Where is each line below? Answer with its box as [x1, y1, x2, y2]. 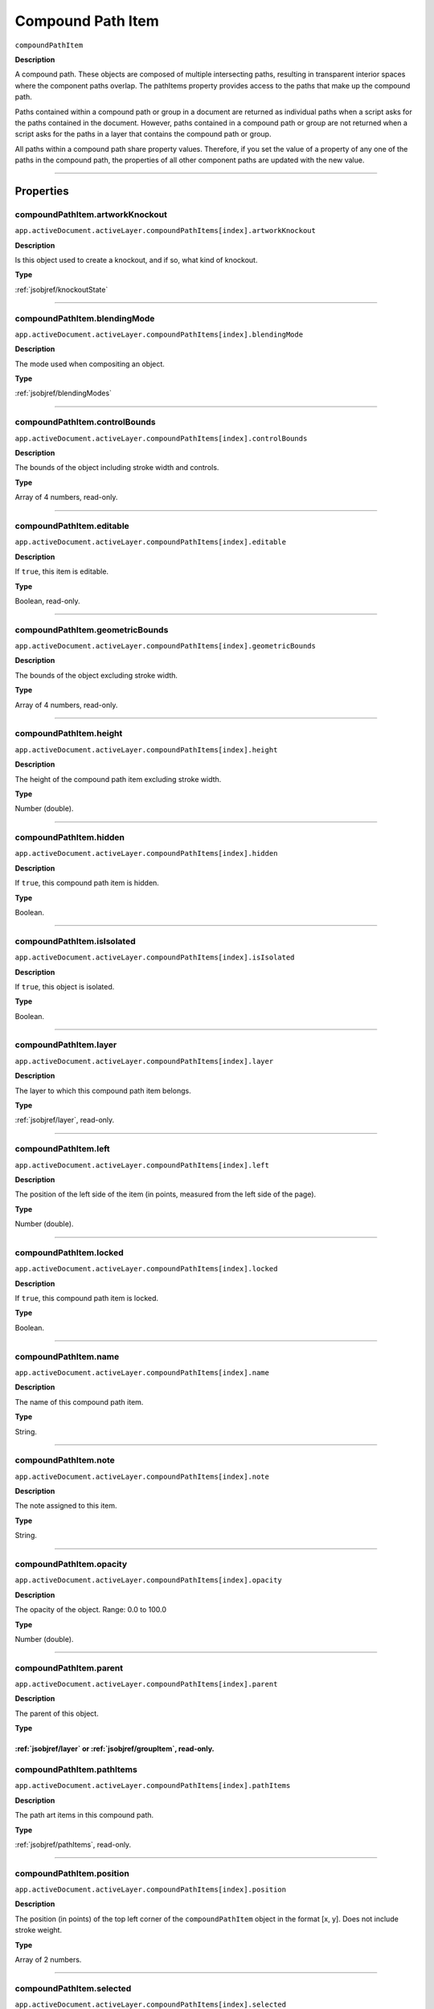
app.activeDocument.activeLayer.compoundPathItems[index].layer [14, 1057, 274, 1066]
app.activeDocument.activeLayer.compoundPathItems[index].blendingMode [14, 329, 304, 339]
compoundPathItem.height [14, 728, 123, 739]
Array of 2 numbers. [14, 1955, 82, 1965]
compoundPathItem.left [14, 1144, 110, 1155]
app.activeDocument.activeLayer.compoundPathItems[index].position [14, 1885, 287, 1894]
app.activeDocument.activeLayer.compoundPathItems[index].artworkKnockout [14, 226, 317, 235]
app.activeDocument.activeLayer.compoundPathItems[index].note [14, 1471, 269, 1481]
